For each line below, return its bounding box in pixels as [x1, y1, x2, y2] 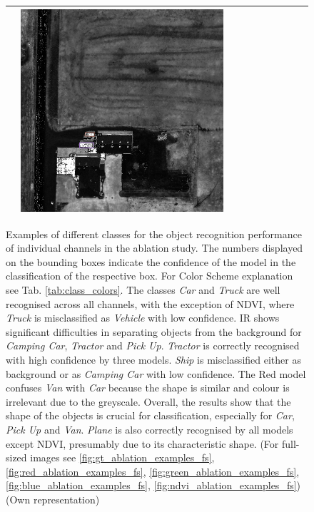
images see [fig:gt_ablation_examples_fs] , [30, 450, 215, 465]
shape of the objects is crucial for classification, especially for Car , [6, 408, 295, 423]
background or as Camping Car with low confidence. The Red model [6, 366, 306, 381]
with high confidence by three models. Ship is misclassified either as [6, 352, 301, 367]
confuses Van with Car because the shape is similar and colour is [6, 380, 290, 395]
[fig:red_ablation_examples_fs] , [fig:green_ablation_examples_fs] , [6, 464, 300, 478]
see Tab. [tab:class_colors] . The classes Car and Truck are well [6, 282, 280, 297]
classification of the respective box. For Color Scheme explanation [6, 268, 293, 283]
